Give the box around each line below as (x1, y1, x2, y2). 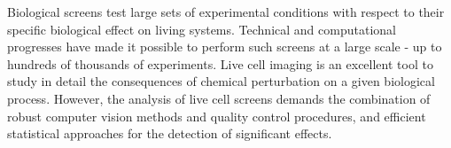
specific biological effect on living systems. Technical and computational (7, 19, 396, 38)
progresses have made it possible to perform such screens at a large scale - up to (7, 37, 442, 56)
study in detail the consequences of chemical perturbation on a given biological (7, 72, 435, 90)
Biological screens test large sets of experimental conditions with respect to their (7, 3, 445, 20)
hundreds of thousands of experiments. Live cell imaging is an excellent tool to (7, 54, 433, 73)
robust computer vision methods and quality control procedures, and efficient (7, 106, 426, 125)
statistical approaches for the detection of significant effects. (7, 124, 332, 143)
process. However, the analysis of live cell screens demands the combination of (7, 89, 431, 107)
